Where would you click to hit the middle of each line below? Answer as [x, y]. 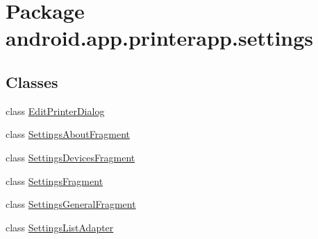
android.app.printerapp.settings [160, 38]
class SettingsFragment [55, 180]
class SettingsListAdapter [60, 227]
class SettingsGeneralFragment [71, 204]
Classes [32, 81]
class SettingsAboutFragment [68, 134]
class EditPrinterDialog [55, 110]
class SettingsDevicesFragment [70, 157]
